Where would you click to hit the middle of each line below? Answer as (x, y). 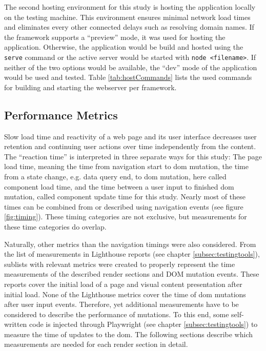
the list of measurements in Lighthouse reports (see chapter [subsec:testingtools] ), (132, 254)
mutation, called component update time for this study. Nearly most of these (125, 197)
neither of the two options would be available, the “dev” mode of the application (131, 67)
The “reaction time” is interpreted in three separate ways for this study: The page (133, 156)
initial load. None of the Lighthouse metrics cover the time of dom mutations (125, 294)
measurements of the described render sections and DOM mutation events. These (132, 274)
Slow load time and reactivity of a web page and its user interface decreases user (130, 136)
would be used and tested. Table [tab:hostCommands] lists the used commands (128, 77)
